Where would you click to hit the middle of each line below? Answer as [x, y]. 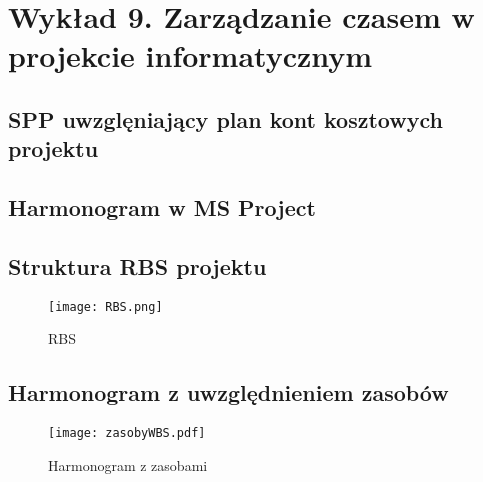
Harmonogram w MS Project [162, 207]
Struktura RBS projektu [137, 265]
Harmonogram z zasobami [128, 464]
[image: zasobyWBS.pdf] [127, 433]
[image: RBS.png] [105, 306]
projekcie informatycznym [190, 55]
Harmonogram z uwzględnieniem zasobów [228, 392]
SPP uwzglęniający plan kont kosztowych [225, 118]
